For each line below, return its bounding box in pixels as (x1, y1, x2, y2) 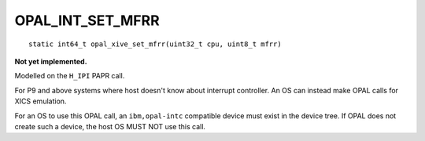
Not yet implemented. (14, 56, 87, 66)
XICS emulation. (14, 96, 67, 106)
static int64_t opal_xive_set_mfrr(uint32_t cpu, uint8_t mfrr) (28, 39, 283, 49)
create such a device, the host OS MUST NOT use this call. (14, 121, 206, 131)
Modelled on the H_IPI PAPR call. (14, 71, 125, 81)
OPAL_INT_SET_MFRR (14, 12, 161, 29)
